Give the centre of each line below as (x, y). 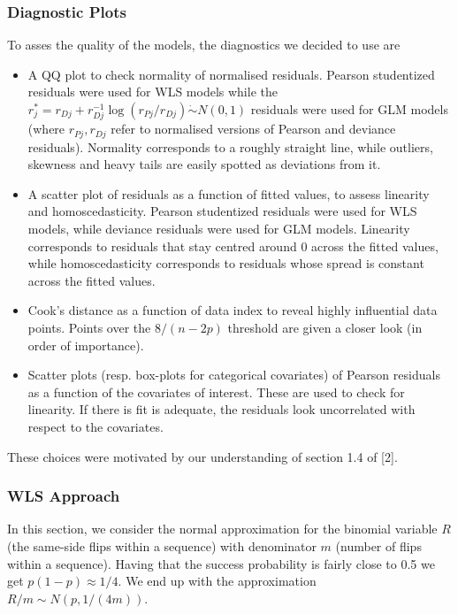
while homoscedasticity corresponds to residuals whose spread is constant (226, 263)
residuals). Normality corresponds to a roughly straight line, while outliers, (230, 146)
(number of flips (378, 545)
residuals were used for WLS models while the (153, 92)
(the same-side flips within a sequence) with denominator (162, 545)
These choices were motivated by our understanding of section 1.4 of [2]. (202, 456)
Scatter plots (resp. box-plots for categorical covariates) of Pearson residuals (234, 375)
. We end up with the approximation (217, 581)
